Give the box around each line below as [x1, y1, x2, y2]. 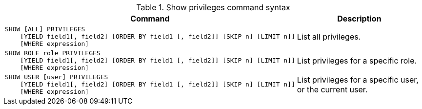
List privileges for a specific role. [297, 55, 417, 65]
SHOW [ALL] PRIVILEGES [5, 25, 85, 33]
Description [337, 14, 382, 23]
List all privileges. [297, 31, 361, 42]
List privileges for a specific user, [297, 74, 419, 85]
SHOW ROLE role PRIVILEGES [5, 49, 100, 57]
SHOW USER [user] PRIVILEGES [5, 73, 108, 81]
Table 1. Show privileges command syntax [136, 2, 290, 12]
